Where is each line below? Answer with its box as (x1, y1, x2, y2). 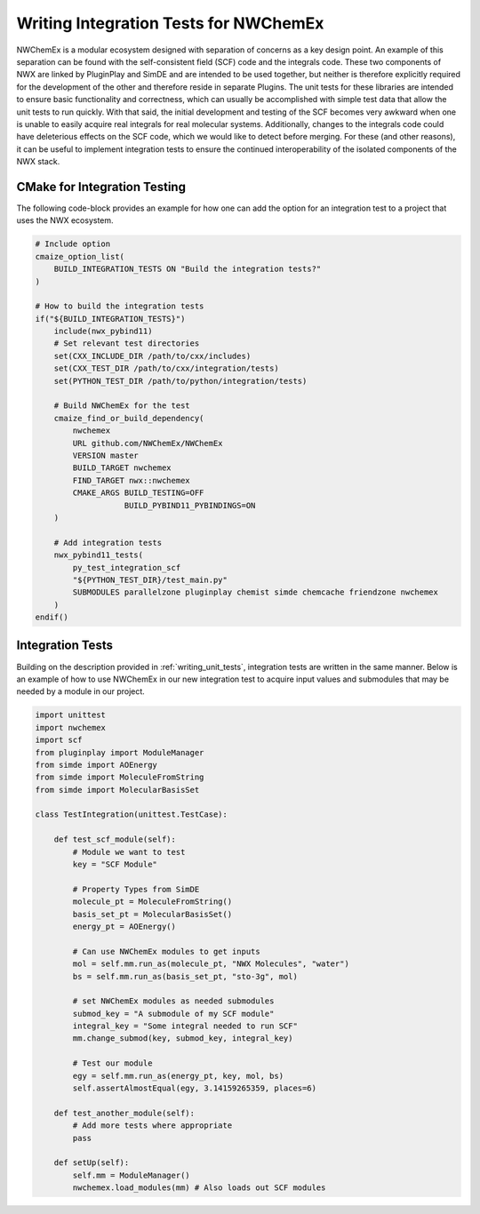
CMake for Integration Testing (16, 179, 187, 195)
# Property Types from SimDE (72, 884, 200, 894)
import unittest (35, 710, 107, 720)
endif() (35, 612, 68, 622)
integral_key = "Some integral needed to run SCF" (72, 1021, 298, 1031)
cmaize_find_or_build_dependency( (53, 413, 204, 423)
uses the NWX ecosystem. (16, 215, 115, 226)
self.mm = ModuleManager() (72, 1170, 190, 1180)
